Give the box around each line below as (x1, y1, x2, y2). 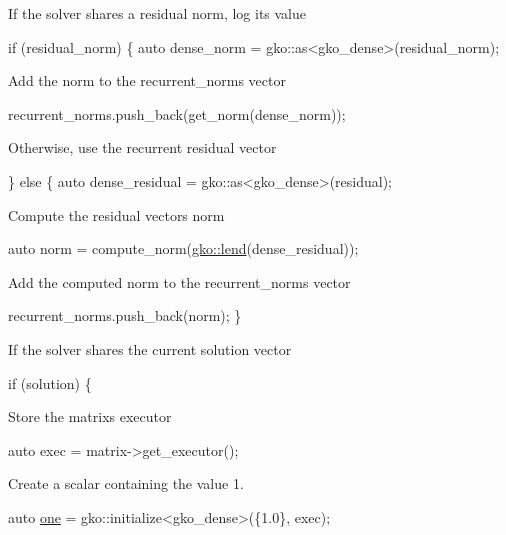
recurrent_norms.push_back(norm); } (8, 305, 242, 326)
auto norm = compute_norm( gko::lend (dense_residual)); (8, 238, 359, 259)
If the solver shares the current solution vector (8, 338, 292, 359)
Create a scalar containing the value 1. (8, 473, 244, 494)
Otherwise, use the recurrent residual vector (8, 137, 277, 158)
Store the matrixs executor (8, 406, 172, 427)
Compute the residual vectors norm (8, 204, 225, 225)
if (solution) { (8, 372, 92, 393)
